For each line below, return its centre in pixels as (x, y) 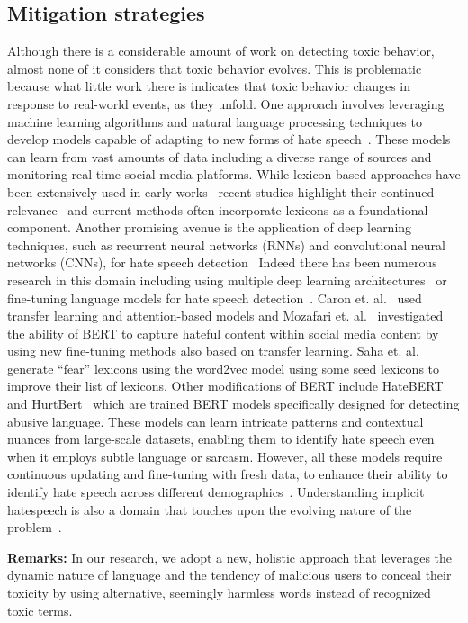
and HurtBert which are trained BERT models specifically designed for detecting (234, 404)
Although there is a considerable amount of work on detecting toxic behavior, (221, 51)
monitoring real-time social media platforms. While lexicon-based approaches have (234, 174)
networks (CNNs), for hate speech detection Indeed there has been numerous (222, 262)
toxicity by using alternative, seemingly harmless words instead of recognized (219, 593)
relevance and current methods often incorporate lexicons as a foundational (218, 209)
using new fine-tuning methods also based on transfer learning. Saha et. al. (213, 351)
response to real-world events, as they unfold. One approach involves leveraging (226, 103)
